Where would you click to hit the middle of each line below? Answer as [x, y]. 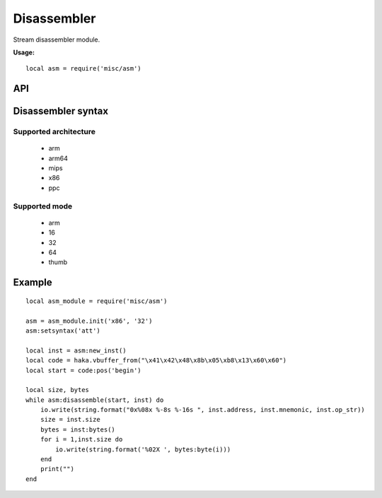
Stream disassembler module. [57, 40]
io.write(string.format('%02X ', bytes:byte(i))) [143, 449]
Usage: [24, 52]
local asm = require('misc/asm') [83, 69]
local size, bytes [58, 390]
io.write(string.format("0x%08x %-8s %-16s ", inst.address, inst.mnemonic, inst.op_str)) [203, 410]
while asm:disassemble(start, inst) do [95, 400]
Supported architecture [54, 132]
